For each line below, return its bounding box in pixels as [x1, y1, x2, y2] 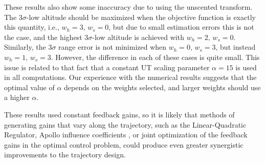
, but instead [215, 42, 256, 52]
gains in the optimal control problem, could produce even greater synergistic [4, 139, 244, 150]
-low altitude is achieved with [92, 31, 184, 42]
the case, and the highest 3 [4, 31, 89, 42]
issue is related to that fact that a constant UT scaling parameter [4, 62, 210, 72]
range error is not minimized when [58, 42, 167, 52]
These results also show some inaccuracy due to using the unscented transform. [4, 2, 253, 12]
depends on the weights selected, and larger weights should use [64, 81, 261, 92]
